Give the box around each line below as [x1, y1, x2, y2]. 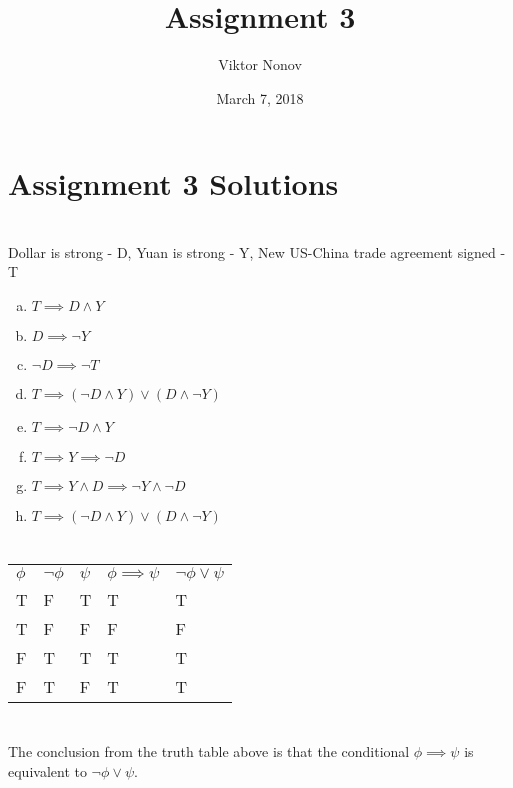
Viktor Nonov [218, 54, 302, 75]
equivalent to [8, 760, 87, 781]
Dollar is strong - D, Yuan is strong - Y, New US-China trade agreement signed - [8, 241, 506, 262]
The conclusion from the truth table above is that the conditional [8, 741, 410, 762]
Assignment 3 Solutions [8, 163, 339, 204]
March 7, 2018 [216, 87, 304, 108]
